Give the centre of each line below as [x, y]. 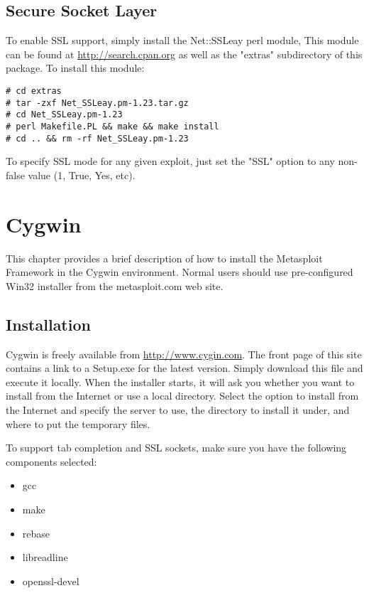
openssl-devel [51, 581]
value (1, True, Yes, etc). [82, 175]
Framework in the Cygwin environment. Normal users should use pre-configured [180, 272]
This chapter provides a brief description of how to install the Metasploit [164, 258]
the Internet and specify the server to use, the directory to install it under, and [178, 409]
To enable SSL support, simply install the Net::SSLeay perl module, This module [182, 40]
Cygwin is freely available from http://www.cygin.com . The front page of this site [184, 354]
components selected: [51, 461]
